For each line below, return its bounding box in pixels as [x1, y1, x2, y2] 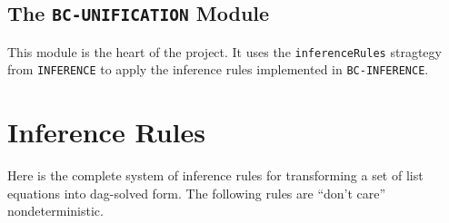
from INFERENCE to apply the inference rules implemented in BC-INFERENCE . [7, 60, 429, 79]
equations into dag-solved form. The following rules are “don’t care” [7, 183, 386, 202]
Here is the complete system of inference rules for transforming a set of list [7, 166, 424, 185]
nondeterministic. [7, 201, 104, 220]
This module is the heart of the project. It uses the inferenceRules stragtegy [7, 42, 442, 61]
